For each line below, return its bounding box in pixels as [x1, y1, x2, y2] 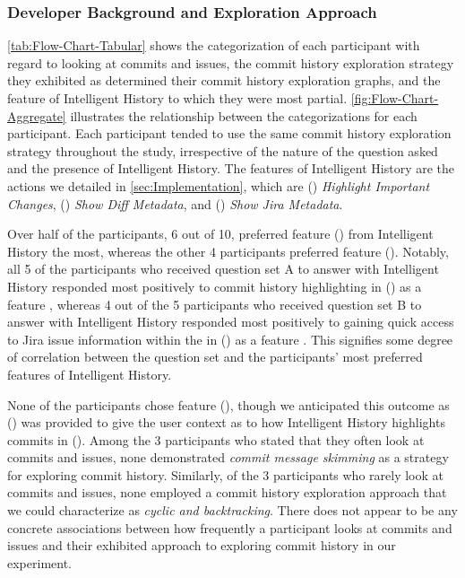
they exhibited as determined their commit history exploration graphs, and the [7, 71, 441, 90]
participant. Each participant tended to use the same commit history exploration [7, 124, 452, 143]
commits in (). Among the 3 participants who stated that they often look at [7, 430, 425, 449]
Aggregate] [7, 106, 66, 125]
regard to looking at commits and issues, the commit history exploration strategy [7, 53, 454, 72]
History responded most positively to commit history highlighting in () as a [7, 276, 422, 295]
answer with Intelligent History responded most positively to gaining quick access [7, 312, 454, 331]
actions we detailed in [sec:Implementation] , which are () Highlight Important [7, 176, 430, 195]
